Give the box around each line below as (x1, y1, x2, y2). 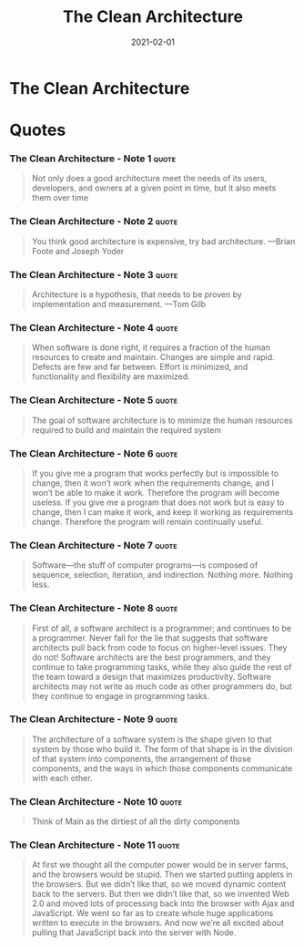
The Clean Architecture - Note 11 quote (9, 839, 180, 851)
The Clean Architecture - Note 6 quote (9, 447, 178, 459)
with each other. (31, 772, 93, 783)
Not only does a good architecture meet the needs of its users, (31, 173, 268, 184)
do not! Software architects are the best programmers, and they (31, 652, 271, 663)
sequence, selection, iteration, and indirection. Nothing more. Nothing (31, 570, 294, 581)
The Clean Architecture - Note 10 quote (9, 795, 182, 808)
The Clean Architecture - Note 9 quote (9, 713, 178, 726)
